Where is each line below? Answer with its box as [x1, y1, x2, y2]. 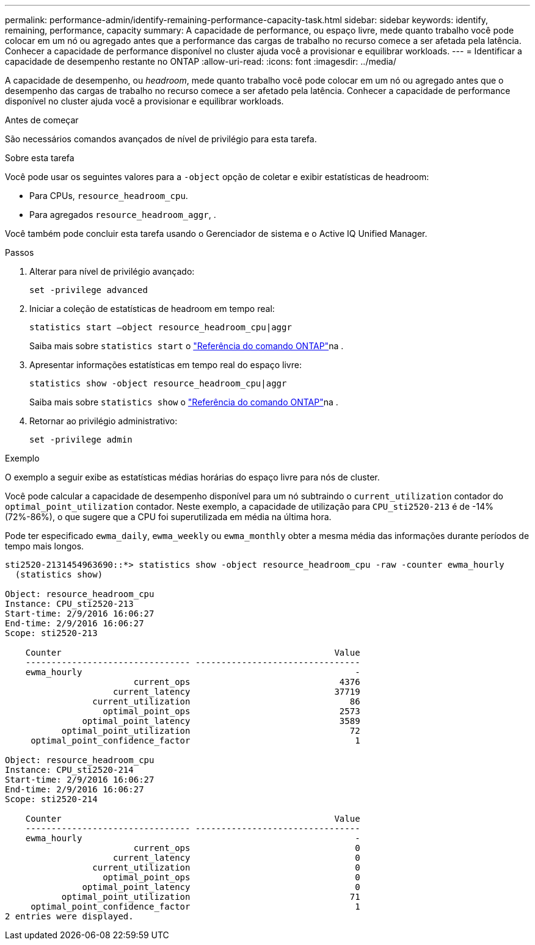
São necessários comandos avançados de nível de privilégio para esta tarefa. [5, 134, 317, 144]
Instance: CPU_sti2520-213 [5, 599, 134, 609]
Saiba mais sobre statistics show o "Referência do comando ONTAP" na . [29, 397, 338, 407]
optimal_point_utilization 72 [61, 726, 360, 736]
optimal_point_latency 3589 [82, 716, 360, 726]
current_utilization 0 [92, 863, 360, 872]
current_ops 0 [133, 843, 360, 853]
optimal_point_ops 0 [103, 872, 360, 882]
